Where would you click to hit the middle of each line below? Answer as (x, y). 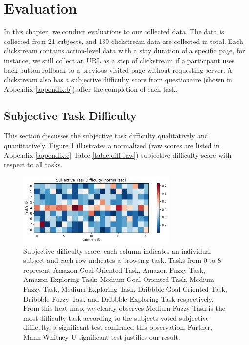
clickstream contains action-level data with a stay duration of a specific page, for (124, 51)
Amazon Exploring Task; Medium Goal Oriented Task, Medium (119, 279)
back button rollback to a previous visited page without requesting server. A (118, 70)
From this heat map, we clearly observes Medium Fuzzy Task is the (124, 308)
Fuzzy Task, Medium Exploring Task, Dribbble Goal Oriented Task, (125, 289)
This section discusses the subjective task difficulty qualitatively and (106, 136)
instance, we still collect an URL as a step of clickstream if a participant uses (119, 60)
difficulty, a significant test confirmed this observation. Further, (118, 327)
